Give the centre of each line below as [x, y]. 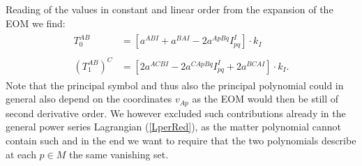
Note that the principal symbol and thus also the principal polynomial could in [175, 85]
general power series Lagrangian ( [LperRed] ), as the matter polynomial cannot [173, 127]
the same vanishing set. [119, 154]
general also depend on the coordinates [89, 99]
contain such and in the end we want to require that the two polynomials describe [181, 141]
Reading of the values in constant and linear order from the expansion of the [169, 9]
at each [21, 154]
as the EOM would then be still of [265, 99]
